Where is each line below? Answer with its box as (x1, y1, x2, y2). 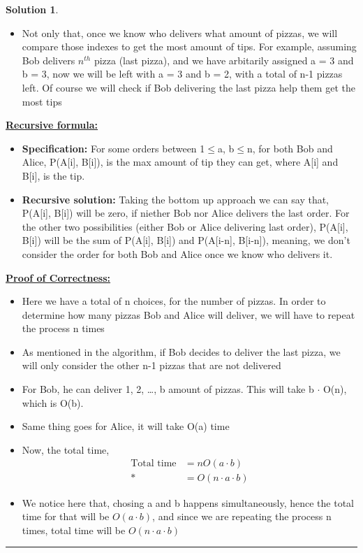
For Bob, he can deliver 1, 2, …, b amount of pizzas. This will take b (22, 382, 314, 396)
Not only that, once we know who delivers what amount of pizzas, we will (22, 25, 338, 40)
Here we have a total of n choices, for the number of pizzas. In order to (22, 294, 326, 308)
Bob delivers (22, 52, 75, 67)
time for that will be (22, 509, 110, 524)
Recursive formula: (6, 117, 98, 132)
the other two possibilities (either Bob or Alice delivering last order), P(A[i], (22, 219, 348, 234)
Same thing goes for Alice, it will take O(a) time (22, 419, 230, 433)
